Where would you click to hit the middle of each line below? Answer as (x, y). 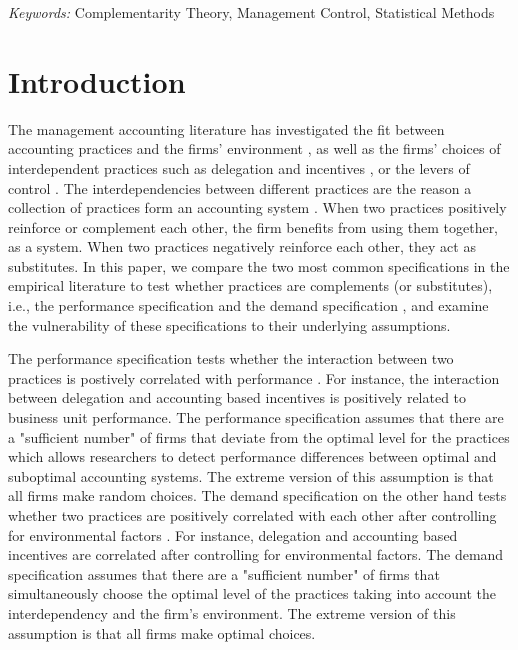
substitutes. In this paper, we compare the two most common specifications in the (259, 265)
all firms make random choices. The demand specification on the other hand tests (257, 495)
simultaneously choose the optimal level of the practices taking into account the (252, 593)
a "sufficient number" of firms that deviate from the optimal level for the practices (259, 436)
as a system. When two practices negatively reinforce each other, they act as (242, 246)
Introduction (97, 80)
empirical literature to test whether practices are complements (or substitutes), (250, 285)
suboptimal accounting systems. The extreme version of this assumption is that (251, 475)
